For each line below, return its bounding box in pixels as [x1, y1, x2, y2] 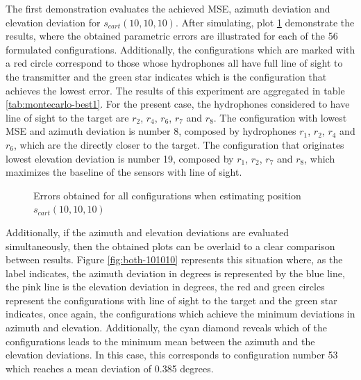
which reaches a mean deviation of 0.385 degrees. [6, 361, 214, 375]
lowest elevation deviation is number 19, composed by [6, 151, 234, 165]
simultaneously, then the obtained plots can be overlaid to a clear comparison [6, 238, 335, 253]
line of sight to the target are [6, 110, 129, 124]
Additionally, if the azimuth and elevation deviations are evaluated [6, 224, 289, 239]
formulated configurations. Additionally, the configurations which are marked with [6, 42, 355, 56]
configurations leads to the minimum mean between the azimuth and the [6, 333, 315, 348]
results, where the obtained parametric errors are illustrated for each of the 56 [6, 28, 338, 43]
